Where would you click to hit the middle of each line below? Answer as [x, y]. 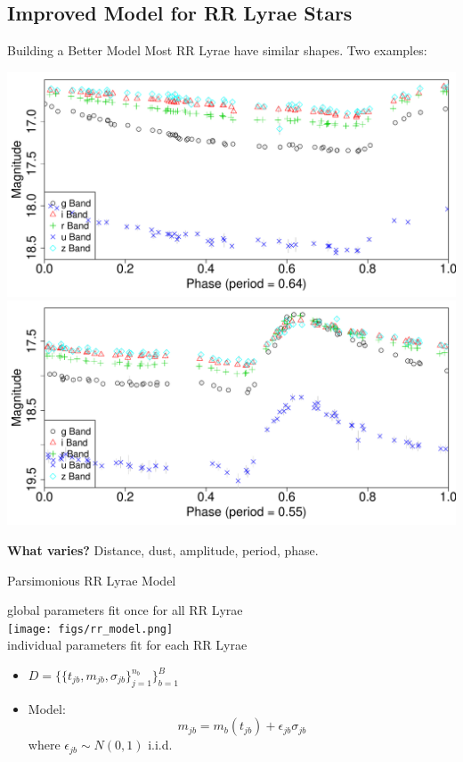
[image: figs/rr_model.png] [90, 629]
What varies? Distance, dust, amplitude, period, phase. [163, 549]
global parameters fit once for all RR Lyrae [125, 610]
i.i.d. [160, 745]
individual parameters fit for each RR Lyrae [127, 645]
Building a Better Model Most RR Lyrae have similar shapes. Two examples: [217, 50]
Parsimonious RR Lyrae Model [92, 580]
